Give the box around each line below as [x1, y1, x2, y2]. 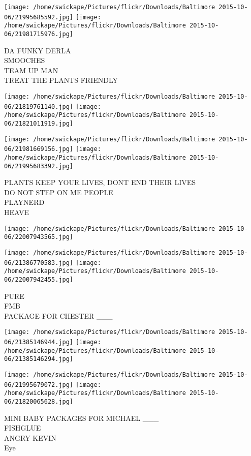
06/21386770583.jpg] [4, 259, 74, 266]
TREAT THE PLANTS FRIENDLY [4, 75, 118, 85]
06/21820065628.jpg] [4, 398, 74, 405]
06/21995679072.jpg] [4, 381, 74, 388]
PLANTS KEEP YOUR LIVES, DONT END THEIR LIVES [4, 177, 196, 188]
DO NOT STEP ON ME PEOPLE [4, 187, 113, 197]
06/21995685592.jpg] [4, 13, 74, 21]
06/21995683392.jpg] [4, 162, 74, 170]
